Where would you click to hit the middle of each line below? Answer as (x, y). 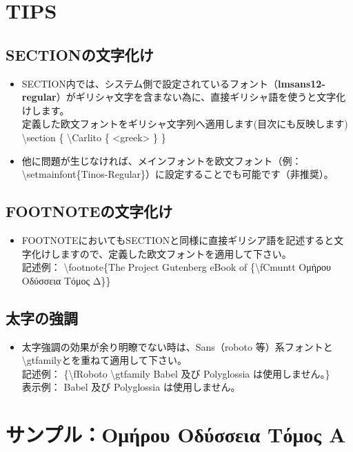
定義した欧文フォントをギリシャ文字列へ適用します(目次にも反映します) (185, 124)
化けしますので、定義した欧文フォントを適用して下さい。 (161, 253)
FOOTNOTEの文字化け (89, 211)
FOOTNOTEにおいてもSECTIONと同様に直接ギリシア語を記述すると (178, 239)
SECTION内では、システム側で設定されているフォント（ (150, 83)
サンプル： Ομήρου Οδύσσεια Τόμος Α (176, 434)
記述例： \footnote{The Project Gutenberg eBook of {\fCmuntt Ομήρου (176, 267)
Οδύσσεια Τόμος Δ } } (66, 280)
